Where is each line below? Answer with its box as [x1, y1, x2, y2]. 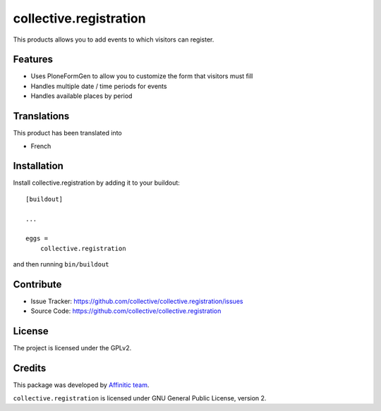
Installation [13, 160, 64, 172]
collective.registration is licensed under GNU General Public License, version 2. [13, 393, 267, 402]
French [30, 142, 52, 150]
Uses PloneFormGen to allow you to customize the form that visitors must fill [30, 72, 253, 80]
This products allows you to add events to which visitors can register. [13, 35, 214, 44]
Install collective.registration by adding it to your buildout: [13, 178, 180, 187]
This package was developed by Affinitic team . [13, 381, 150, 389]
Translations [13, 110, 70, 123]
